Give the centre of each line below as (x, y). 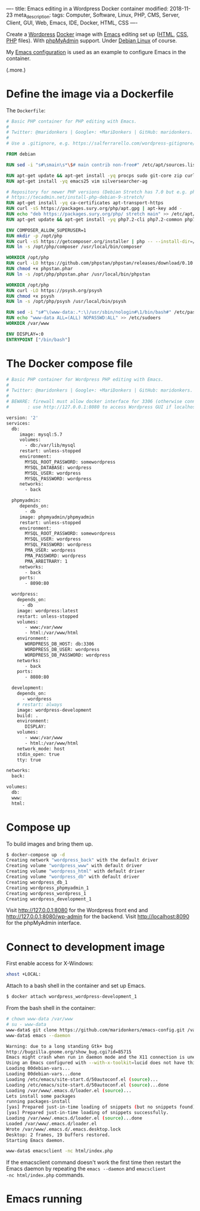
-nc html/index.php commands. (45, 1175)
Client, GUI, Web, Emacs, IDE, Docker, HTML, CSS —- (72, 23)
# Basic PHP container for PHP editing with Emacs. (71, 121)
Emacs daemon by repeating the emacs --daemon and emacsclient (86, 1169)
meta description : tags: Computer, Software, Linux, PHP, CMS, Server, (97, 15)
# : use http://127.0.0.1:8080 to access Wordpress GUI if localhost (102, 407)
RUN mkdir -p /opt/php (34, 236)
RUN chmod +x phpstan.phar (40, 269)
